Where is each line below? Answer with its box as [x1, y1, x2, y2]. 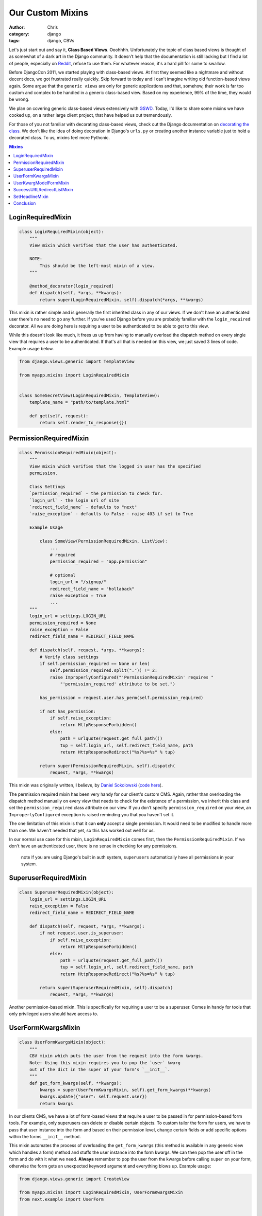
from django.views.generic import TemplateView [19, 358, 134, 364]
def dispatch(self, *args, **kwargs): [29, 290, 122, 296]
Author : [9, 24, 25, 30]
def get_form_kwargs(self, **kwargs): [29, 1080, 122, 1086]
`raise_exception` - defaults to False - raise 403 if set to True [29, 511, 194, 517]
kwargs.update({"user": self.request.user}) [39, 1094, 147, 1099]
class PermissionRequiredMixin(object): [19, 450, 116, 455]
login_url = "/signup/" [49, 579, 107, 585]
